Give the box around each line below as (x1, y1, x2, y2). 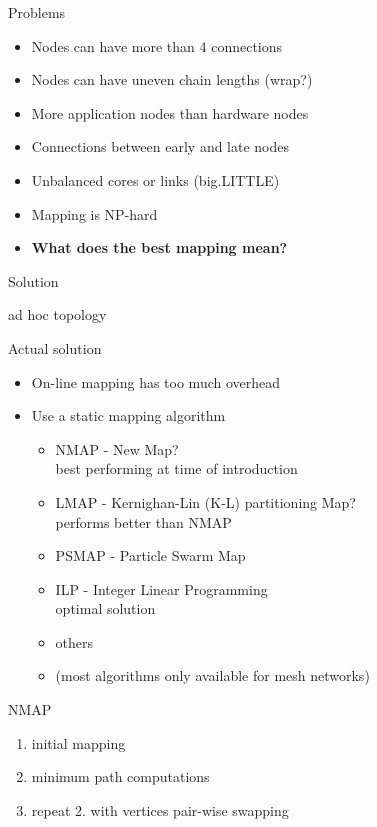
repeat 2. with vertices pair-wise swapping (31, 799, 289, 820)
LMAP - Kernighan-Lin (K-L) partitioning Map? (55, 491, 356, 512)
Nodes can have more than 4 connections (31, 35, 283, 56)
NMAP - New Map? (55, 438, 179, 459)
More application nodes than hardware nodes (31, 102, 309, 123)
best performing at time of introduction (55, 458, 298, 479)
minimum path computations (31, 766, 210, 787)
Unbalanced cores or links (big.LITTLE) (31, 169, 280, 190)
